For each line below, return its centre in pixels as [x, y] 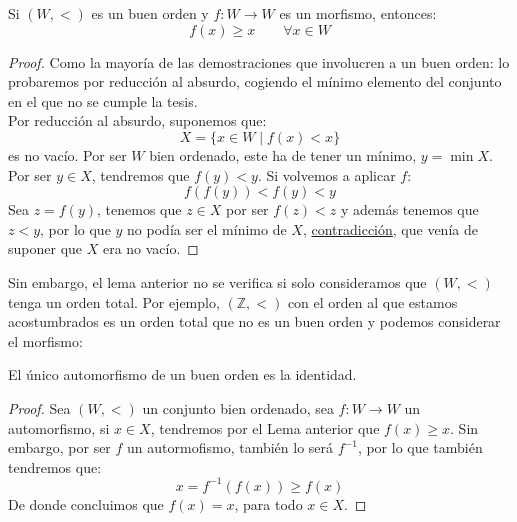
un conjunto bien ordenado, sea [238, 407]
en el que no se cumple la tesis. [103, 100]
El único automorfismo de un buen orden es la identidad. [182, 374]
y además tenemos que [409, 209]
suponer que [45, 248]
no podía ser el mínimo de [207, 228]
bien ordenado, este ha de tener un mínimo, [283, 154]
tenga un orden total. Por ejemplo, [114, 301]
